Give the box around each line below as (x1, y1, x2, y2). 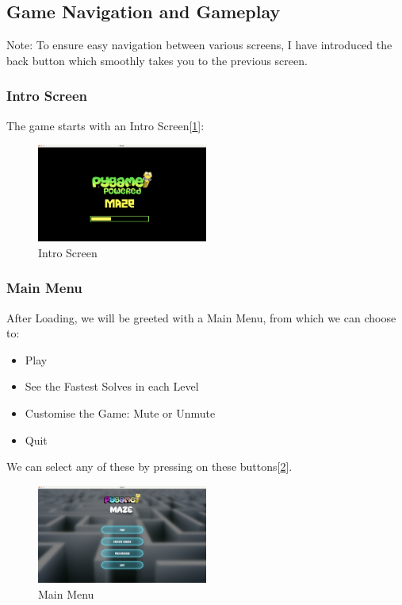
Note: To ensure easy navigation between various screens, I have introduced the (6, 37, 392, 53)
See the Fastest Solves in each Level (25, 378, 199, 395)
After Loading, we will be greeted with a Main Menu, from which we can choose (6, 309, 396, 326)
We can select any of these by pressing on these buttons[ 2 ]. (6, 458, 293, 475)
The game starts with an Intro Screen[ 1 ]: (6, 117, 205, 133)
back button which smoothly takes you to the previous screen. (6, 52, 308, 68)
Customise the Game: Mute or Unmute (25, 404, 216, 421)
